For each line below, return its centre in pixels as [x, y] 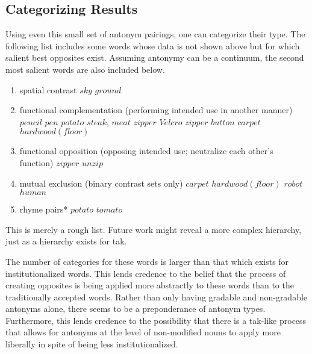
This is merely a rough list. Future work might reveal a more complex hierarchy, [154, 229]
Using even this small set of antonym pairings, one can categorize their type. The [155, 34]
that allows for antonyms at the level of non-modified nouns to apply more [143, 332]
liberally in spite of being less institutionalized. [92, 344]
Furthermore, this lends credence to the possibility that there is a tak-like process [156, 320]
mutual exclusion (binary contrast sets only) [101, 183]
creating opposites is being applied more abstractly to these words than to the [150, 285]
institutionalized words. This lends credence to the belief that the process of [146, 273]
